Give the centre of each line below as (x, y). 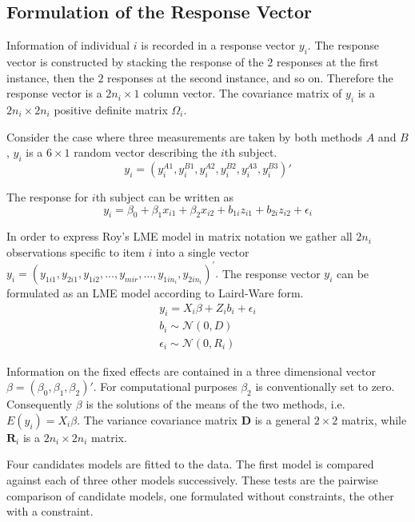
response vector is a (54, 93)
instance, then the (50, 77)
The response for (48, 196)
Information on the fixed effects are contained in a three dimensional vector (191, 371)
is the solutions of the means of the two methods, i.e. (215, 404)
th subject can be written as (165, 196)
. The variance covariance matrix (157, 419)
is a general (282, 419)
